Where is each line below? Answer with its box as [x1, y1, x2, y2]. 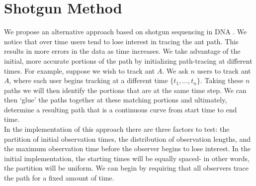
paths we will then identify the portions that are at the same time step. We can [4, 85, 247, 95]
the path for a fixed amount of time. [4, 173, 114, 183]
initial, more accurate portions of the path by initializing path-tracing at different [4, 55, 253, 66]
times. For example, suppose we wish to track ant [4, 65, 155, 76]
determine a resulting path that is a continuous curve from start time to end [4, 104, 237, 114]
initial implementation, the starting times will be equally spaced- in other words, [4, 153, 250, 163]
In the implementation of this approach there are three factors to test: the [4, 124, 230, 134]
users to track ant [197, 65, 251, 76]
